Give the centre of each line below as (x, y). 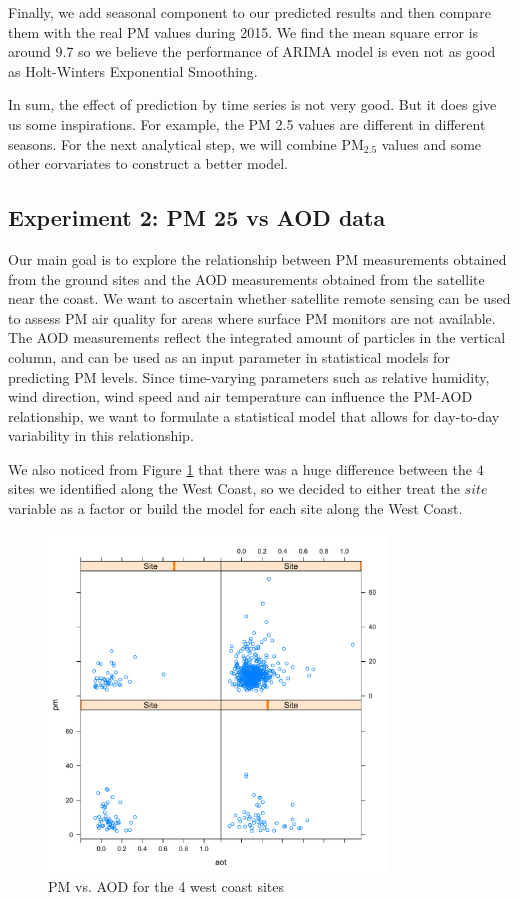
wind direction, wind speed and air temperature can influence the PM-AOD (240, 396)
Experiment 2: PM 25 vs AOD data (197, 217)
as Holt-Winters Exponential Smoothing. (133, 70)
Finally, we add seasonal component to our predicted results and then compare (249, 12)
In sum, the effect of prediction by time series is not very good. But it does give (252, 104)
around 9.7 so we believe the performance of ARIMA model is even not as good (252, 51)
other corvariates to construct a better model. (148, 163)
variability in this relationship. (101, 435)
